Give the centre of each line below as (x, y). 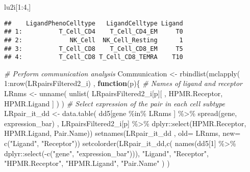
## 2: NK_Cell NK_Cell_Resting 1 (94, 40)
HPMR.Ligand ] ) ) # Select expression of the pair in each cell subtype (115, 103)
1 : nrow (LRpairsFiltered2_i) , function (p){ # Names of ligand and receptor (123, 83)
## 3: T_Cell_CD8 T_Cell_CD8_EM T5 (94, 49)
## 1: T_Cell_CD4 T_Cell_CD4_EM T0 (94, 32)
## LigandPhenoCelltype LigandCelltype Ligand (94, 23)
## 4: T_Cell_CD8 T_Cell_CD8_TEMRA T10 (94, 57)
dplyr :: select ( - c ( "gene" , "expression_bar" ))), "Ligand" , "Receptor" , (106, 153)
